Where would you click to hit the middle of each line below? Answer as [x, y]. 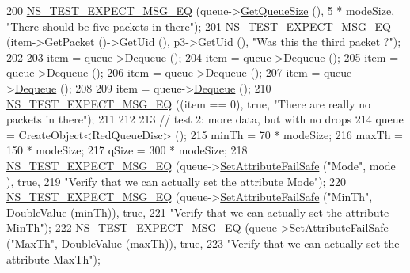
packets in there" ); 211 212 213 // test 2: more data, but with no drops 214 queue [205, 119]
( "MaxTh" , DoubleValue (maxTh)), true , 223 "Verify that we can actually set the [203, 243]
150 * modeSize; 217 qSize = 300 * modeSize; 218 [127, 150]
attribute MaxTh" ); [53, 258]
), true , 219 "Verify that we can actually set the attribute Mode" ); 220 [177, 181]
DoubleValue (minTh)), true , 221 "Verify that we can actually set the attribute [198, 212]
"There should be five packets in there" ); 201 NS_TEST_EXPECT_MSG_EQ [199, 26]
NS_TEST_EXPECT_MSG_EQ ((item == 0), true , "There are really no [188, 103]
